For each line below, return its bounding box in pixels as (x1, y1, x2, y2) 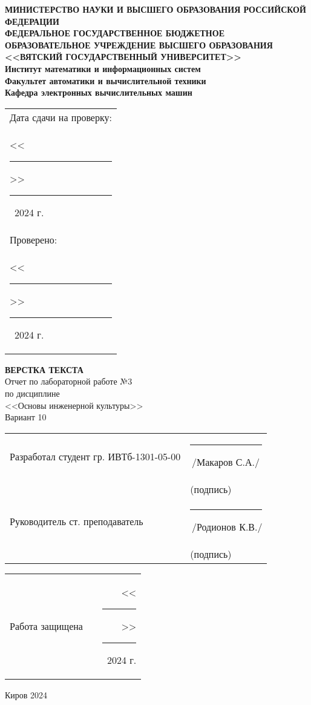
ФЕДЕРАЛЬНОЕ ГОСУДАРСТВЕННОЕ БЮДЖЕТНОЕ (5, 27, 224, 39)
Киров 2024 (5, 688, 48, 701)
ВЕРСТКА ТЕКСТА (5, 363, 83, 376)
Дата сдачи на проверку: (10, 110, 112, 124)
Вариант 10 (5, 411, 47, 423)
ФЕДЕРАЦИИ (5, 15, 59, 27)
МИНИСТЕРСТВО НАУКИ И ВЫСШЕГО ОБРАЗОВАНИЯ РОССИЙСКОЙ (5, 3, 306, 15)
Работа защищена (10, 618, 83, 633)
